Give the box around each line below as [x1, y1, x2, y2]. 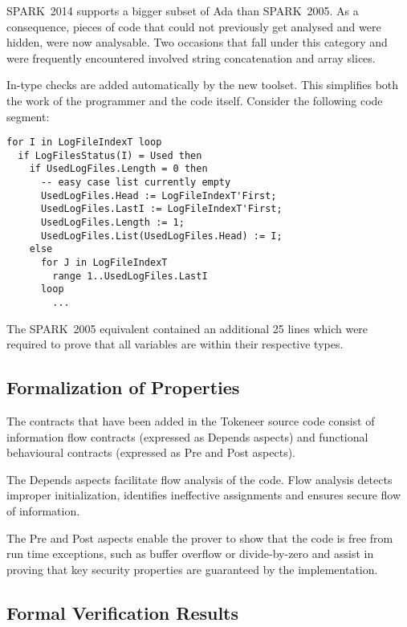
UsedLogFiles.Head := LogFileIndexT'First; [40, 189, 277, 202]
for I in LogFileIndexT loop [6, 136, 162, 149]
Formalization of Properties [6, 375, 240, 400]
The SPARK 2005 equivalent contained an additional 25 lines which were [6, 320, 368, 336]
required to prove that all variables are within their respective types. [6, 336, 344, 352]
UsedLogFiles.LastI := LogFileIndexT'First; [40, 203, 283, 215]
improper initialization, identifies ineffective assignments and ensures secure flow [6, 487, 401, 503]
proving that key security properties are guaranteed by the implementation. [6, 560, 378, 577]
